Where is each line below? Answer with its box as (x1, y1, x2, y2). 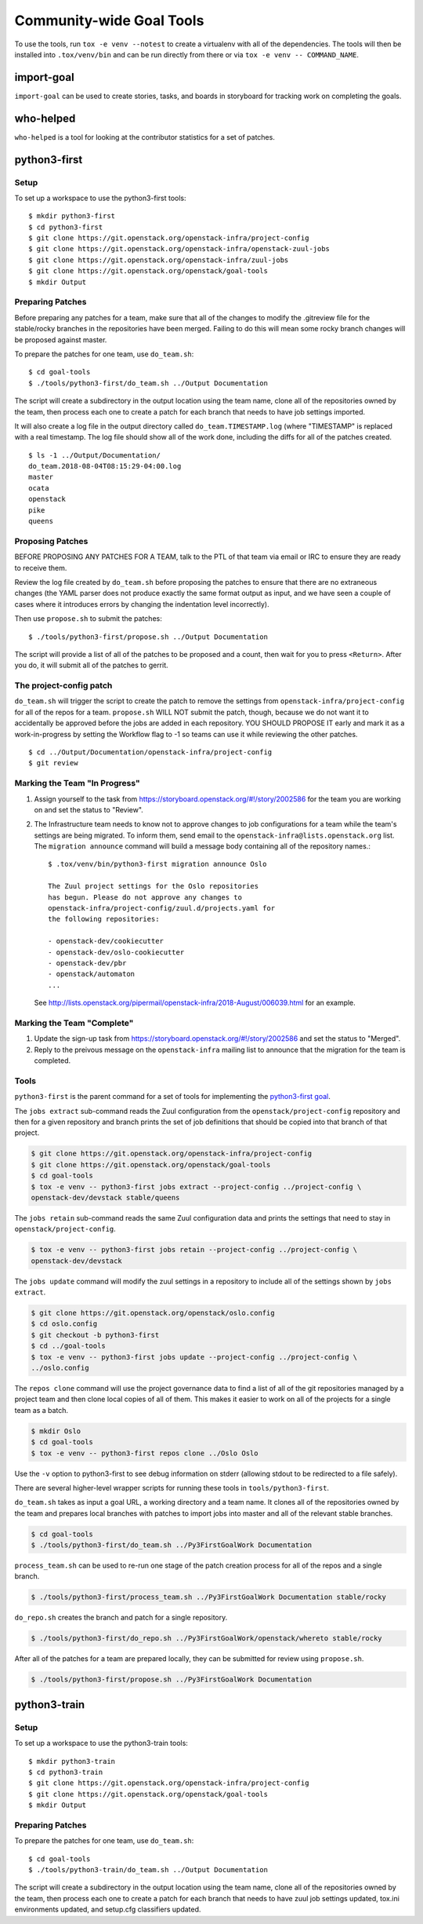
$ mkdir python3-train (28, 1757, 116, 1765)
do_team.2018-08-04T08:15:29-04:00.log (28, 462, 182, 471)
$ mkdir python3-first (28, 212, 116, 221)
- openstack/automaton (48, 969, 136, 979)
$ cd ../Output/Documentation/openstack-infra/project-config (28, 748, 273, 757)
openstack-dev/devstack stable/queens (31, 1193, 180, 1202)
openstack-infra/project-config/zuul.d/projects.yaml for (48, 904, 276, 913)
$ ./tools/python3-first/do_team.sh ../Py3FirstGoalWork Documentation (31, 1541, 313, 1550)
